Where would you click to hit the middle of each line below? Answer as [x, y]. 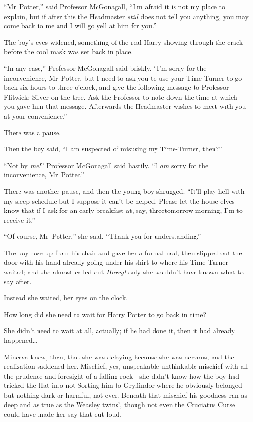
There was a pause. [33, 132]
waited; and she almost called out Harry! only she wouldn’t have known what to [124, 272]
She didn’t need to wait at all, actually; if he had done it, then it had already [119, 330]
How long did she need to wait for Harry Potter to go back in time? [105, 314]
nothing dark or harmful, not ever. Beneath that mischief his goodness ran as [132, 395]
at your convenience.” [36, 116]
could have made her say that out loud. [63, 414]
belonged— [232, 385]
